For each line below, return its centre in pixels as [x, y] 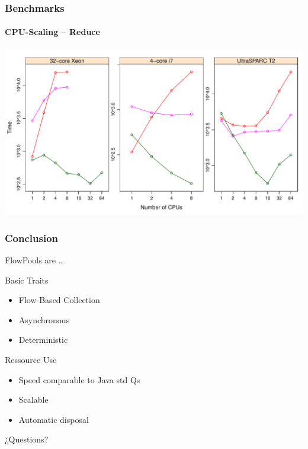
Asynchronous [44, 319]
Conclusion [31, 238]
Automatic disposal [54, 419]
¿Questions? [27, 439]
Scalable [33, 399]
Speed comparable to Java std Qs [79, 379]
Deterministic [43, 340]
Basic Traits [27, 280]
